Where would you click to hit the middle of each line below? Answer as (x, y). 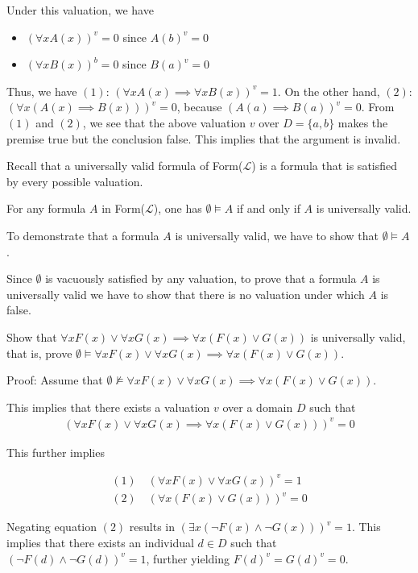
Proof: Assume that (55, 380)
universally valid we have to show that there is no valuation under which (186, 294)
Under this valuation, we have (80, 10)
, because (199, 107)
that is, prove (39, 353)
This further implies (56, 452)
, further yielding (188, 558)
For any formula (46, 208)
